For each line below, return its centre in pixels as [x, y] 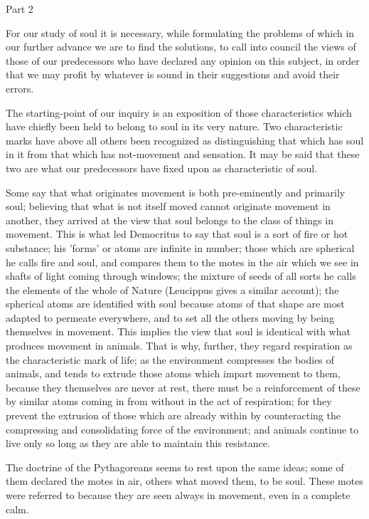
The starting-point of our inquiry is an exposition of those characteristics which [179, 112]
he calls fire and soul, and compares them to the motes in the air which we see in [182, 262]
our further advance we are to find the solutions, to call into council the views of [181, 47]
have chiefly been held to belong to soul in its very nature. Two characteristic [174, 126]
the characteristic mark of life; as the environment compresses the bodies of [170, 359]
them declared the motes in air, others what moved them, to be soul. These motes [184, 481]
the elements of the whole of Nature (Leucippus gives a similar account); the [172, 289]
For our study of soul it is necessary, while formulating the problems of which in [180, 32]
